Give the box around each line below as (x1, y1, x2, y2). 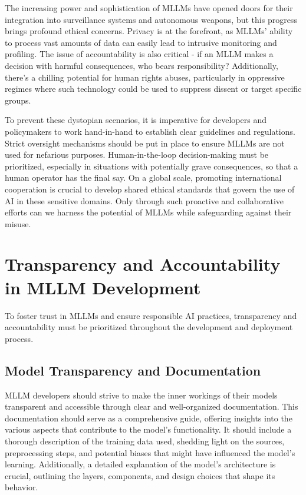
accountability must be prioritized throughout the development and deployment (5, 321, 293, 333)
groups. (5, 94, 31, 106)
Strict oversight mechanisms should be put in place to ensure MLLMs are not (5, 137, 285, 149)
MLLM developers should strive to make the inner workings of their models (5, 388, 278, 401)
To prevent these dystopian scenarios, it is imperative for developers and (5, 114, 266, 126)
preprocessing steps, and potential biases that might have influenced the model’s (5, 446, 295, 459)
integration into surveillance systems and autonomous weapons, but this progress (5, 13, 297, 25)
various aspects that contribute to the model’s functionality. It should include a (5, 423, 292, 436)
